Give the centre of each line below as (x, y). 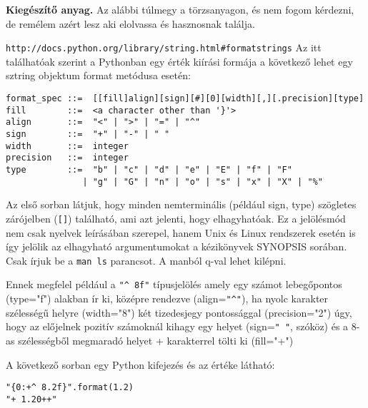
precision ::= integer (67, 158)
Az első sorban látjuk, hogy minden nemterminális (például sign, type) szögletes (181, 204)
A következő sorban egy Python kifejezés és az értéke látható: (140, 364)
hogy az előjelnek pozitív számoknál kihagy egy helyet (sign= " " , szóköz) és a (177, 326)
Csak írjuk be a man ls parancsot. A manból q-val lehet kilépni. (146, 260)
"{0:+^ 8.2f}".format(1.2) (70, 388)
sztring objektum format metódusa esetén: (98, 75)
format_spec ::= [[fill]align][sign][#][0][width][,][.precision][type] (185, 99)
